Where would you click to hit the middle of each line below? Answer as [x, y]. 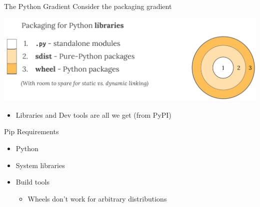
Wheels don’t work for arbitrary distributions [97, 198]
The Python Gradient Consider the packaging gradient [88, 6]
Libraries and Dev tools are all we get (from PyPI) [93, 114]
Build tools [32, 182]
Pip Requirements [31, 131]
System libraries [40, 165]
